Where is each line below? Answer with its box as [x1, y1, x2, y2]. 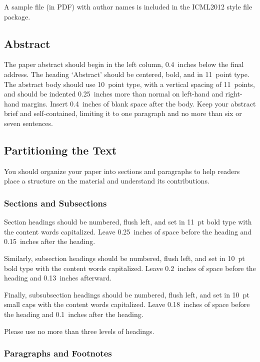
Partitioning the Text [4, 142, 117, 157]
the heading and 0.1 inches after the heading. [4, 308, 143, 319]
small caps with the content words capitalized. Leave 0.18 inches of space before [4, 299, 250, 309]
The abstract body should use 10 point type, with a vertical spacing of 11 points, [4, 78, 255, 89]
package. [4, 11, 30, 21]
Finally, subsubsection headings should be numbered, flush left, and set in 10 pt [4, 289, 249, 299]
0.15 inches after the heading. [4, 236, 95, 246]
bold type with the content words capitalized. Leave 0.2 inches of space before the [4, 262, 256, 273]
